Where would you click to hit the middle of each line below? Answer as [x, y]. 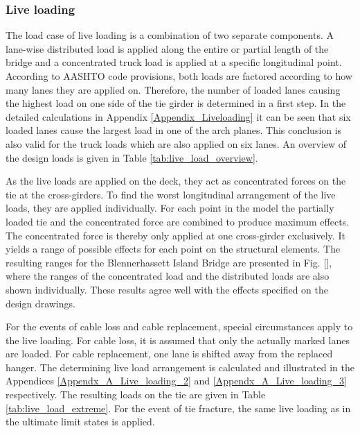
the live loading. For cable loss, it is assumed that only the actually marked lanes [178, 340]
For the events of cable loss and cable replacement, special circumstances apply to [179, 326]
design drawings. [40, 303]
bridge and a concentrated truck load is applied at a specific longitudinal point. [174, 62]
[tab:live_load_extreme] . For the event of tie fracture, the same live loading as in [178, 408]
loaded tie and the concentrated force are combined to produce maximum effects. [178, 221]
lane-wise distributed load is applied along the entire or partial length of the [167, 48]
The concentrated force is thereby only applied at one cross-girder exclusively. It [175, 235]
